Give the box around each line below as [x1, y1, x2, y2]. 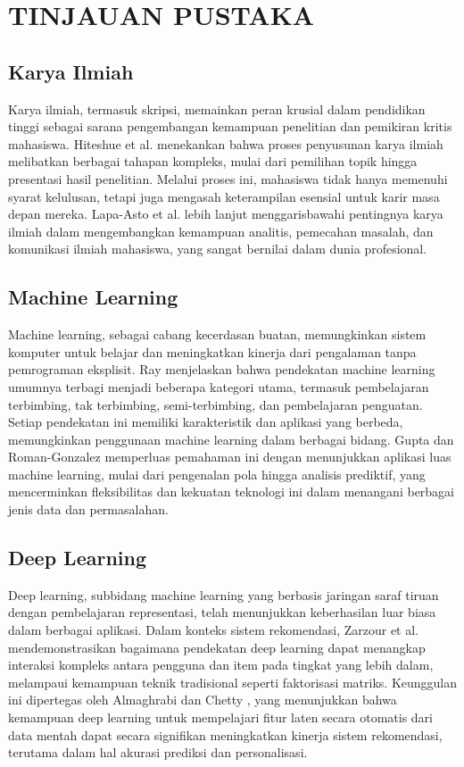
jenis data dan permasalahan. [8, 500, 169, 519]
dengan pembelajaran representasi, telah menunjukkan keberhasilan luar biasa [8, 603, 436, 621]
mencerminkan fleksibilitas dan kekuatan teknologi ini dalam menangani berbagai [8, 482, 455, 501]
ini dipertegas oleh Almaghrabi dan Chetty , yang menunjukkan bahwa [8, 690, 397, 709]
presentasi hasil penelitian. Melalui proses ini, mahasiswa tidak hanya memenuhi [8, 169, 448, 188]
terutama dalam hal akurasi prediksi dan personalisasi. [8, 743, 308, 762]
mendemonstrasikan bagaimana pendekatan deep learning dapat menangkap [8, 638, 426, 656]
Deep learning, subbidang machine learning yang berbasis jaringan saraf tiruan [8, 585, 439, 604]
